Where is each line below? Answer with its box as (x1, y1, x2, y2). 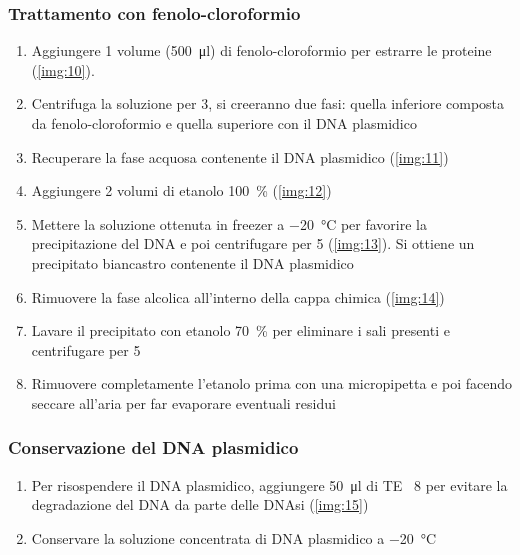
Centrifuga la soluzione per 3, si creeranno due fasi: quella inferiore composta (31, 93, 505, 114)
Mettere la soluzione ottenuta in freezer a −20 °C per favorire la (31, 213, 428, 234)
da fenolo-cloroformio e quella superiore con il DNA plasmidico (31, 113, 417, 133)
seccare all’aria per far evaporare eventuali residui (31, 392, 336, 413)
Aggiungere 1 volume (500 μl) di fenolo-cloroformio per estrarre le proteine (31, 40, 492, 61)
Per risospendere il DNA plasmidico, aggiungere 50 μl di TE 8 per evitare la (31, 474, 508, 495)
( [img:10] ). (31, 59, 95, 80)
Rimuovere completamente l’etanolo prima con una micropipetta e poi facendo (31, 373, 512, 394)
